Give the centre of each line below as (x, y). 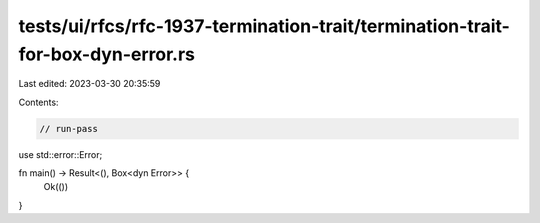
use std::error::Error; (60, 154)
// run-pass (69, 128)
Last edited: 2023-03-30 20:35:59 (89, 84)
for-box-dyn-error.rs (106, 54)
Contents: (38, 102)
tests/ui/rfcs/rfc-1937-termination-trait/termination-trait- (264, 26)
